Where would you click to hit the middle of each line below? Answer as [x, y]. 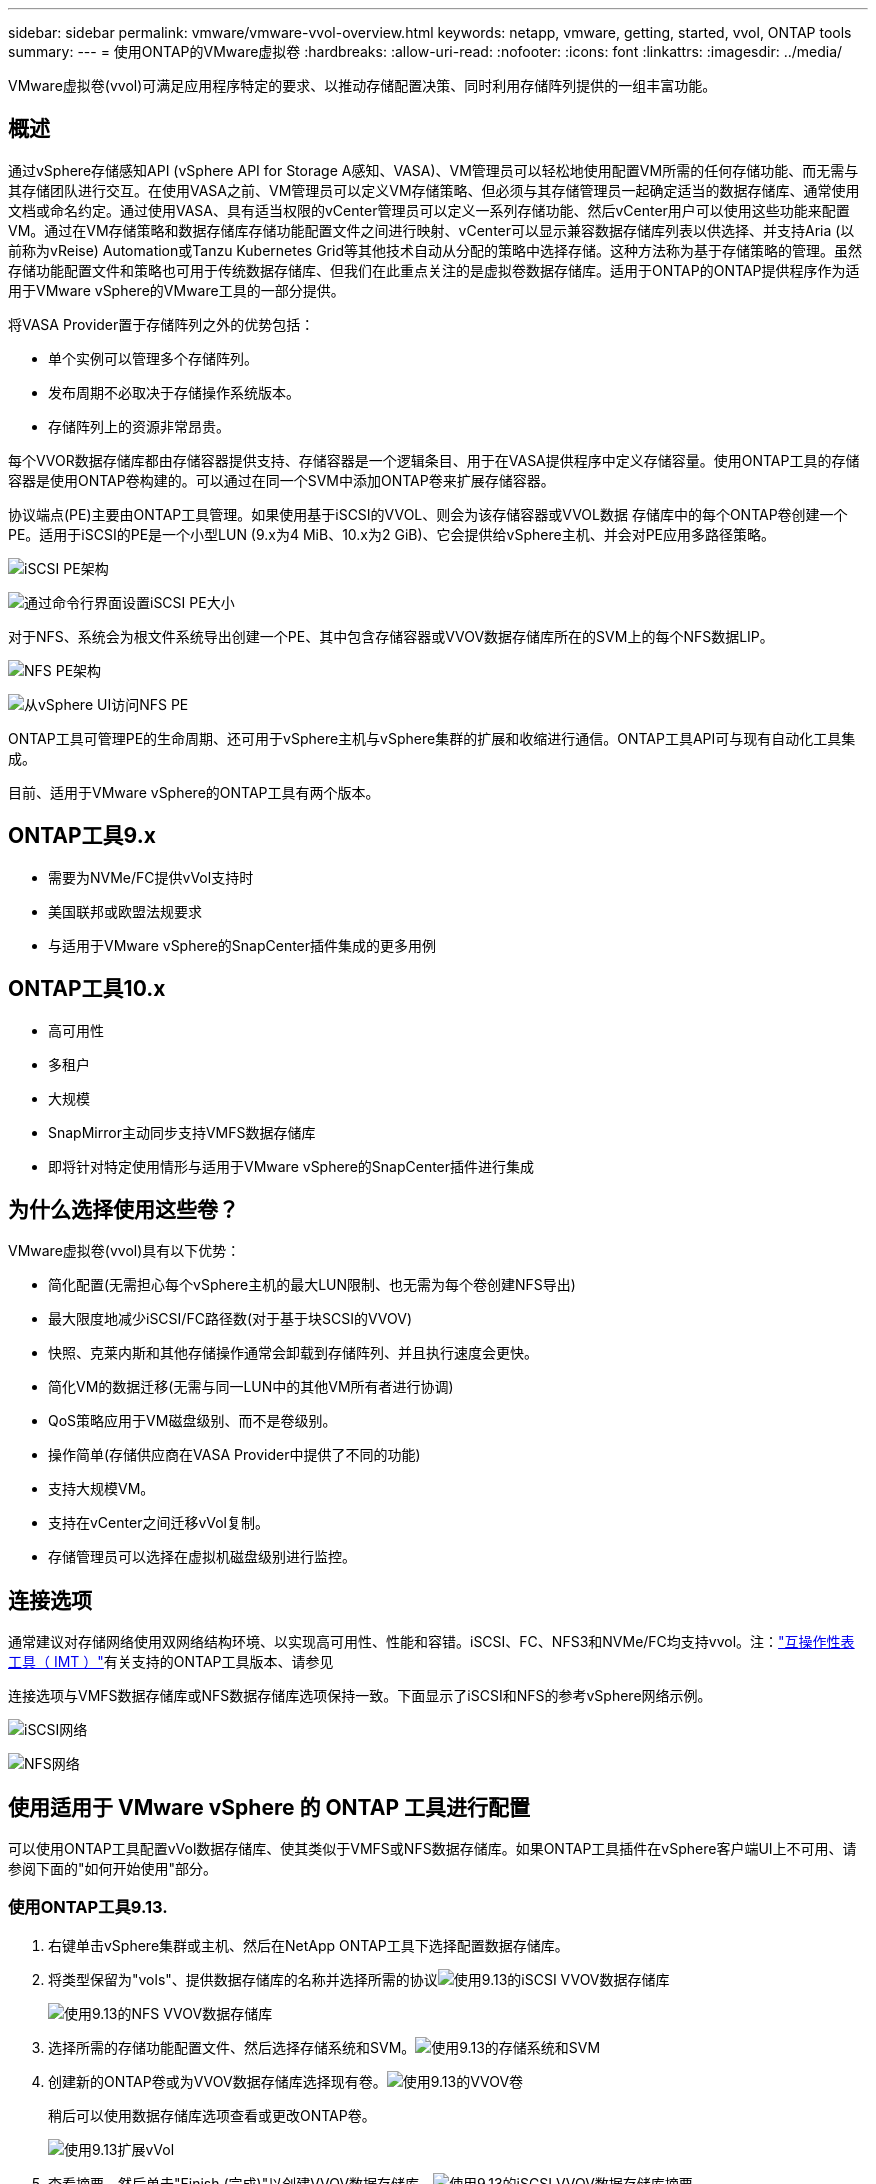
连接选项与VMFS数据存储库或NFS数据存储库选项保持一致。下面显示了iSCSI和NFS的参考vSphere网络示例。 [360, 1696]
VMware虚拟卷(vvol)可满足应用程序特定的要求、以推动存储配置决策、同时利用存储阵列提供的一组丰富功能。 [362, 85]
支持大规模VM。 [101, 1489]
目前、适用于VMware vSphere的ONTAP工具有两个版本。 [194, 792]
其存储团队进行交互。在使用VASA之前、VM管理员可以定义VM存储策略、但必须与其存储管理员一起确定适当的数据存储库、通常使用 [434, 190]
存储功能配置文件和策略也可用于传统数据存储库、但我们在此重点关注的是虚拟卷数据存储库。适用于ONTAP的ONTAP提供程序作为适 [434, 270]
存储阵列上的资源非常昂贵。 [139, 426]
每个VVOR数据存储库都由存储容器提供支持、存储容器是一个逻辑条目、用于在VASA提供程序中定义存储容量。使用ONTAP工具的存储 [434, 460]
